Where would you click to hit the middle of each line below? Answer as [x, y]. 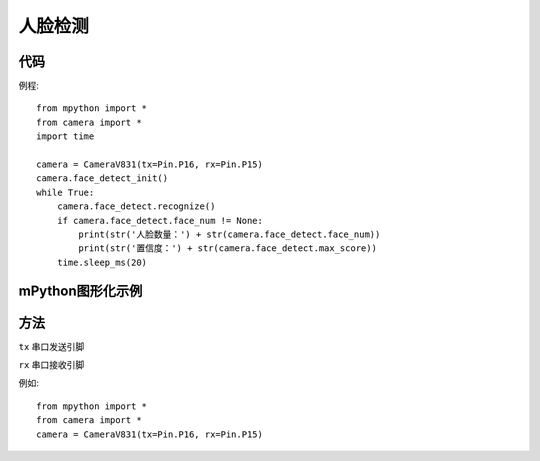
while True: [65, 192]
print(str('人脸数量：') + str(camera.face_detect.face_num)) [229, 234]
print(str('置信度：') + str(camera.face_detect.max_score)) [227, 248]
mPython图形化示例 [80, 290]
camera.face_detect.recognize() [136, 206]
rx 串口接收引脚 [51, 365]
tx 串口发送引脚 [51, 346]
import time [65, 136]
